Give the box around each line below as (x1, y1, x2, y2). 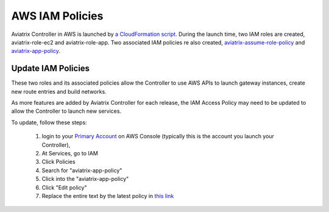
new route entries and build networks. (11, 88, 107, 95)
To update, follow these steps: (11, 119, 88, 126)
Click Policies (41, 158, 76, 166)
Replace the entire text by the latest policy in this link (41, 192, 174, 199)
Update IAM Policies (11, 63, 90, 74)
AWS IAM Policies (11, 9, 104, 23)
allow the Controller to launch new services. (11, 107, 122, 115)
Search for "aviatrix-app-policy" (41, 166, 122, 174)
